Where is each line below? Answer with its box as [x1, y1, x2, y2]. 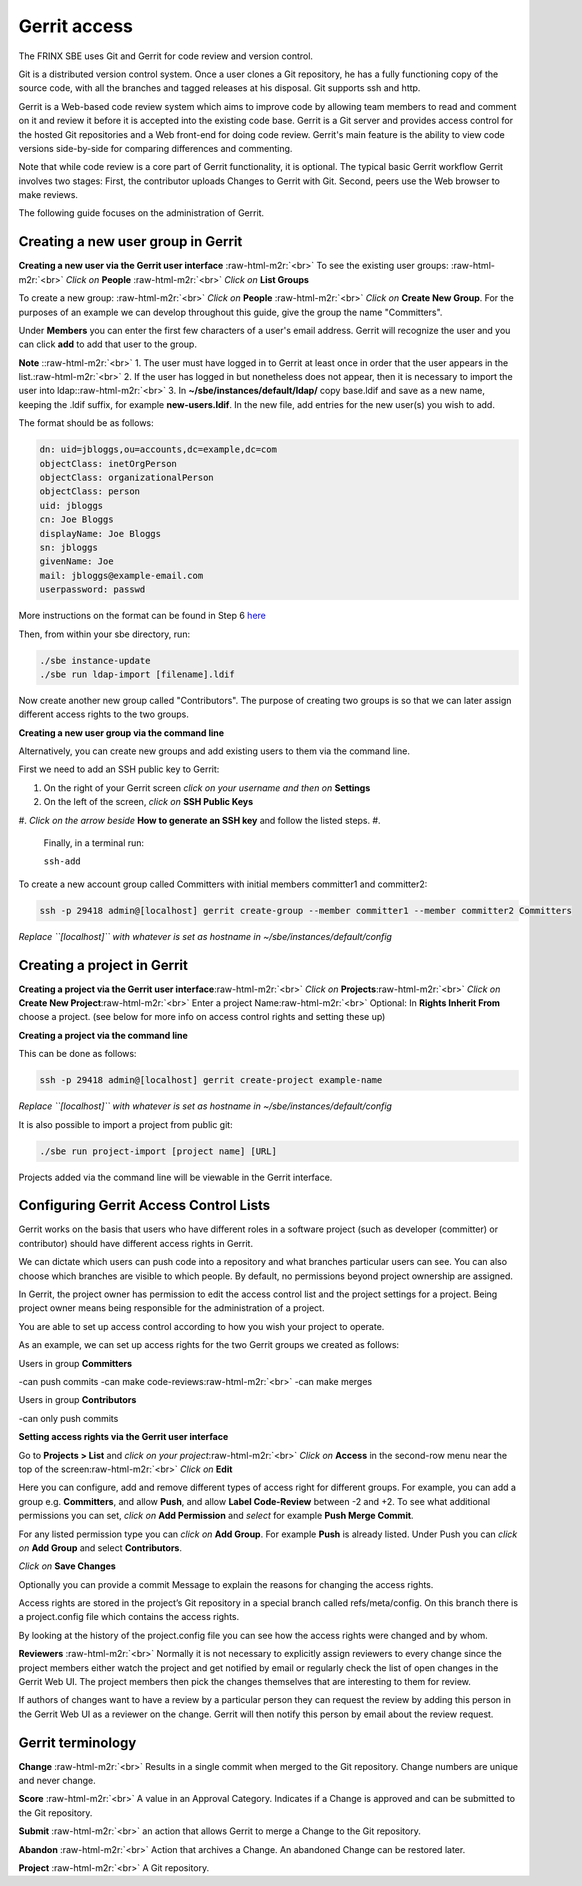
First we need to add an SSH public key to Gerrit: [18, 763, 220, 775]
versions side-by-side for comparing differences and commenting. [18, 142, 293, 154]
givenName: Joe [39, 556, 114, 567]
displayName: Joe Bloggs [39, 528, 162, 539]
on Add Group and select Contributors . [18, 1541, 182, 1554]
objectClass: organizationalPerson [39, 472, 214, 484]
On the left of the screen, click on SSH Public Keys [43, 796, 254, 808]
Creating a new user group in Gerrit [18, 233, 243, 250]
